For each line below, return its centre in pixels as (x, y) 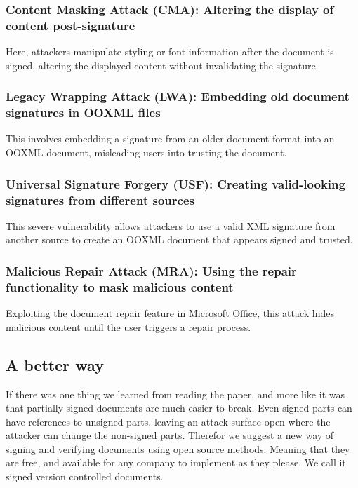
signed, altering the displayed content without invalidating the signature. (162, 65)
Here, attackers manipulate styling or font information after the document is (170, 52)
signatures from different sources (100, 199)
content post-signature (71, 25)
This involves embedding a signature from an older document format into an (170, 138)
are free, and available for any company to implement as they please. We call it (176, 462)
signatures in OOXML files (83, 113)
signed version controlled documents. (85, 476)
